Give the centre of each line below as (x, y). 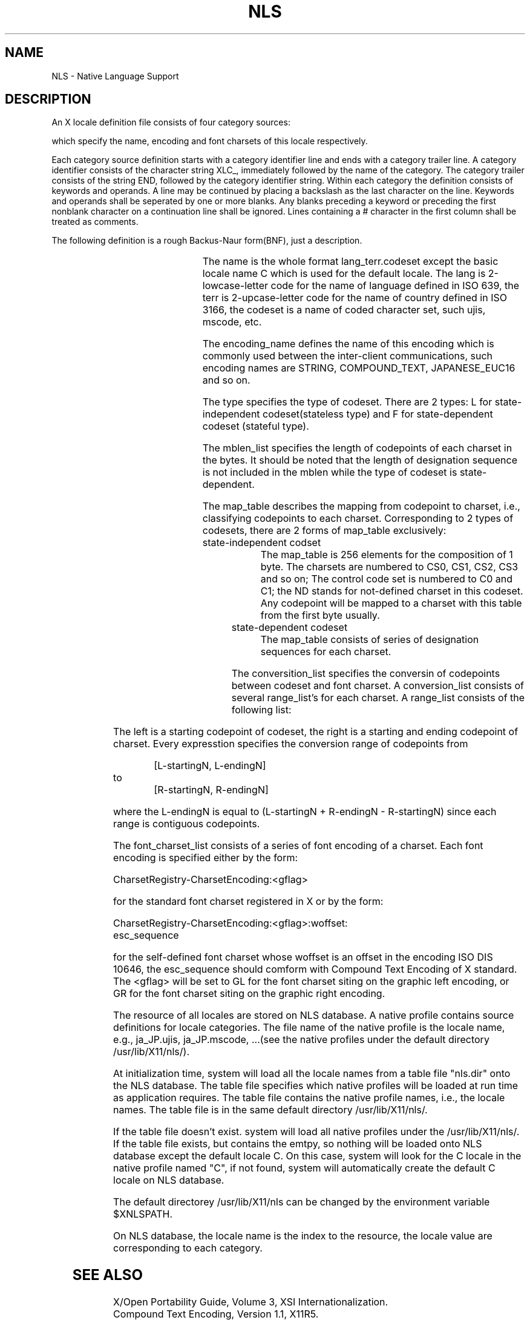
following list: (261, 710)
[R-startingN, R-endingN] (211, 790)
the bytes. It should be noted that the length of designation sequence (360, 460)
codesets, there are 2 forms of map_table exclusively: (324, 531)
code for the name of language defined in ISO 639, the (395, 286)
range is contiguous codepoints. (187, 824)
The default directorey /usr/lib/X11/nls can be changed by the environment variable (302, 1202)
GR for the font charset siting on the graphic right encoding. (249, 994)
